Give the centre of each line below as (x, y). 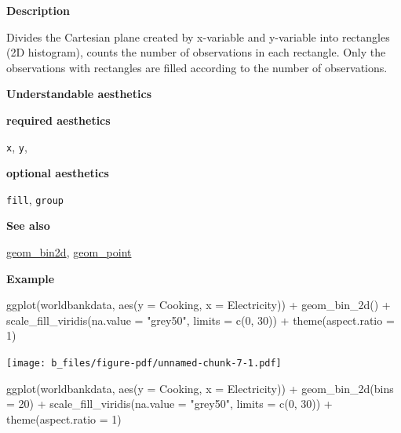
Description (38, 10)
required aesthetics (58, 120)
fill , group (35, 199)
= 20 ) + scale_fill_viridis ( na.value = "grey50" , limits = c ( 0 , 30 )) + (170, 404)
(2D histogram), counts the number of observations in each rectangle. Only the (196, 52)
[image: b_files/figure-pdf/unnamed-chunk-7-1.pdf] (144, 364)
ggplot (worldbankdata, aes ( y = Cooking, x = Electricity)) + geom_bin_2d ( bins (200, 388)
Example (31, 278)
